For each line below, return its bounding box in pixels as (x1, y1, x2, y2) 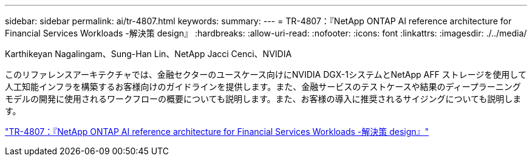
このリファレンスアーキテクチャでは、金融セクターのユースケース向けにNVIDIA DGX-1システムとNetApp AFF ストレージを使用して (5, 69, 527, 80)
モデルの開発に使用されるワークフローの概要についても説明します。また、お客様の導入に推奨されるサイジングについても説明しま (5, 94, 522, 104)
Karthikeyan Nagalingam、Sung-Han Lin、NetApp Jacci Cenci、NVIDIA (5, 49, 292, 59)
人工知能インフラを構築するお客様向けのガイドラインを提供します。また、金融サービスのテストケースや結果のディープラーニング (5, 81, 521, 92)
